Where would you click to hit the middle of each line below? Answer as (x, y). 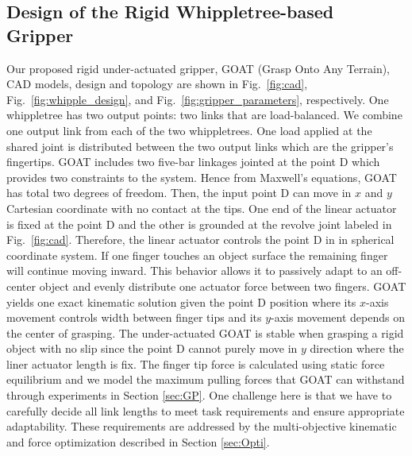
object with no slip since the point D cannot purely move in (152, 348)
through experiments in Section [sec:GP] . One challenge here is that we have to (199, 395)
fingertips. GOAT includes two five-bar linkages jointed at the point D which (193, 162)
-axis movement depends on (338, 317)
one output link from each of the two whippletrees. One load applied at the (189, 130)
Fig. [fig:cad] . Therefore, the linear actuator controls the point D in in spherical (200, 240)
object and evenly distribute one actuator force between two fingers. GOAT (223, 286)
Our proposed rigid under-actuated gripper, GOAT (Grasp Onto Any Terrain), (198, 68)
